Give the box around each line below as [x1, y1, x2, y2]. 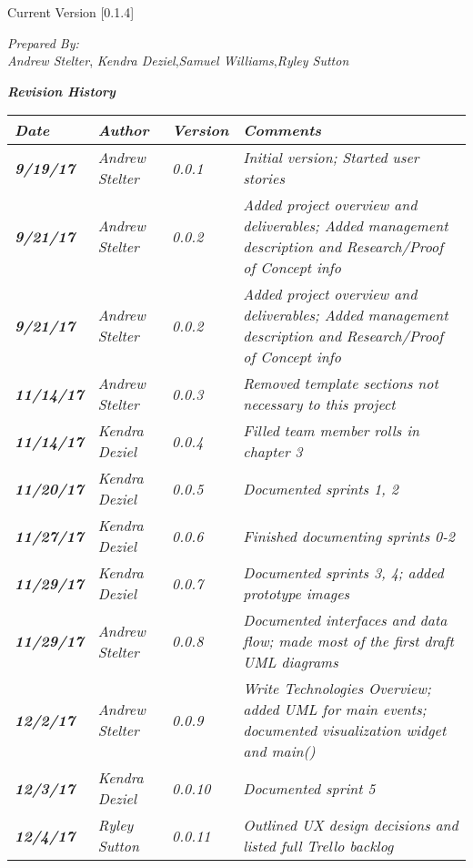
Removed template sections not [243, 373, 438, 394]
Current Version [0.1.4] [7, 3, 135, 21]
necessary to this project [243, 393, 396, 415]
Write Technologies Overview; [243, 678, 431, 700]
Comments [243, 119, 322, 141]
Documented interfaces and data [243, 609, 448, 631]
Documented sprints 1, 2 [243, 477, 398, 499]
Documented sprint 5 [243, 777, 376, 799]
